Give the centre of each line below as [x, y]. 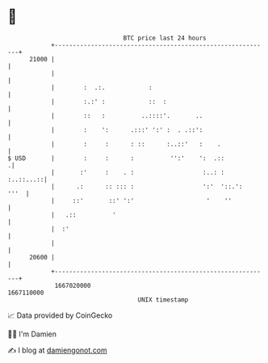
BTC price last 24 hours [165, 38]
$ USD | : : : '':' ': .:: [116, 158]
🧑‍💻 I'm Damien [32, 334]
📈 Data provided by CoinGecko [60, 315]
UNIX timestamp [163, 300]
